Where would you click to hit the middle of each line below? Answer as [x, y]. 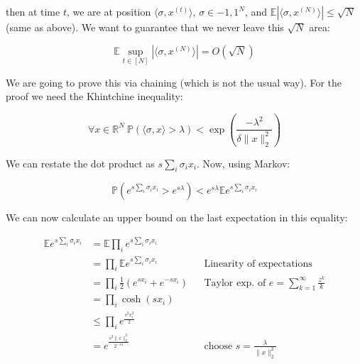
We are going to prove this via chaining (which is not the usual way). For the [174, 82]
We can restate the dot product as [80, 163]
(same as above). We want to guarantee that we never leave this [145, 27]
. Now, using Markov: [244, 163]
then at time [33, 11]
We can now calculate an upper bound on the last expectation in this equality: [177, 217]
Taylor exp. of [235, 283]
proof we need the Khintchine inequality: [94, 96]
